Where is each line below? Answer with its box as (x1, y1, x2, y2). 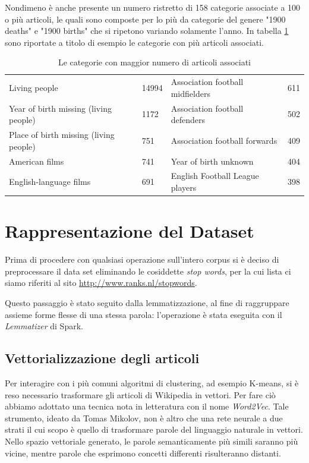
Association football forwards (171, 134, 278, 146)
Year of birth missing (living (9, 102, 112, 114)
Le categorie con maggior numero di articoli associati (58, 56, 251, 68)
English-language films (9, 175, 91, 188)
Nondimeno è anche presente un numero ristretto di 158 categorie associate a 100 (5, 1, 301, 13)
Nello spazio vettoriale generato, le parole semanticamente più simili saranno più (5, 434, 298, 447)
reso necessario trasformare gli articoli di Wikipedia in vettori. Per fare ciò (5, 388, 276, 401)
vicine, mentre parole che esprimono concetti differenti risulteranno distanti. (5, 446, 281, 459)
